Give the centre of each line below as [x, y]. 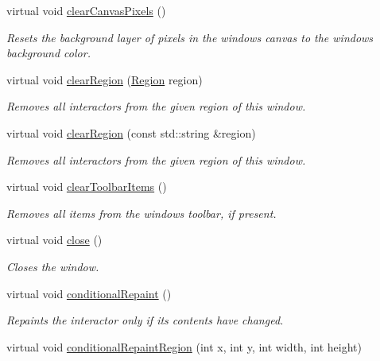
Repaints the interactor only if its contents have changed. [145, 320]
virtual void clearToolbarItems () [87, 186]
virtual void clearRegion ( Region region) [105, 79]
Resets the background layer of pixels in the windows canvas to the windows [190, 37]
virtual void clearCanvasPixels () [86, 10]
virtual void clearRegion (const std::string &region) [131, 132]
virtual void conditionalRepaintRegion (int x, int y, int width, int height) [184, 346]
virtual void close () [54, 240]
